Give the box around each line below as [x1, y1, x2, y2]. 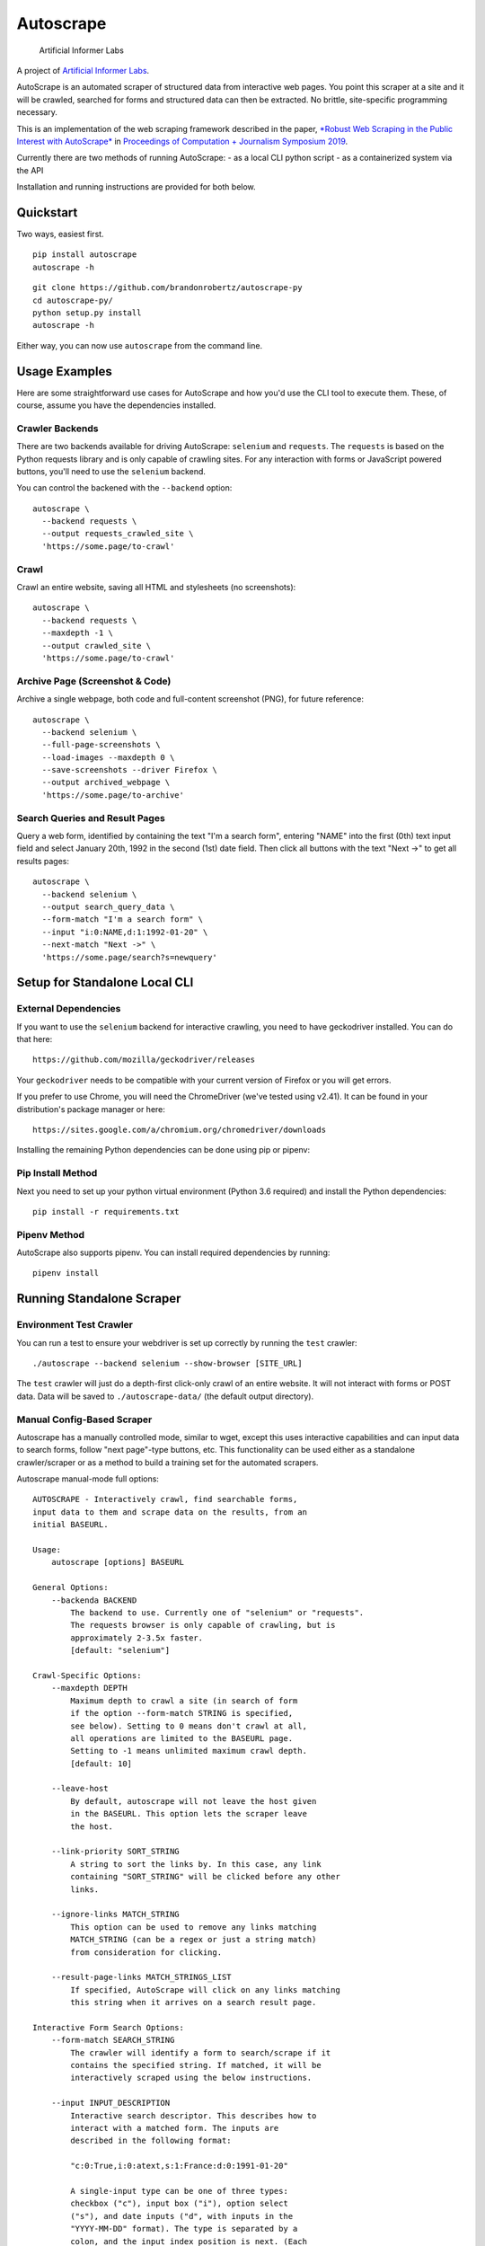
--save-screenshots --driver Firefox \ [41, 765, 217, 775]
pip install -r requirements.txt [32, 1207, 180, 1216]
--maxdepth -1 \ [41, 628, 114, 638]
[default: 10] [70, 1758, 133, 1769]
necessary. [16, 107, 58, 118]
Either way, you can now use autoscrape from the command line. [16, 340, 263, 350]
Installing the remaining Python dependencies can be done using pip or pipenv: [16, 1145, 310, 1155]
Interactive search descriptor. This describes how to [70, 2110, 317, 2120]
